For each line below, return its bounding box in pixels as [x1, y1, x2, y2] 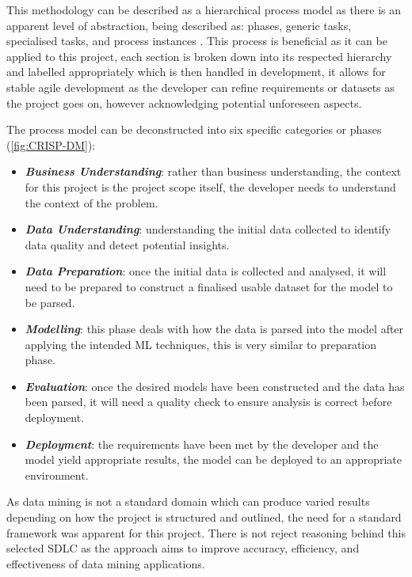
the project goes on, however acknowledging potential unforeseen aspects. [6, 94, 362, 111]
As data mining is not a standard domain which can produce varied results [6, 493, 370, 510]
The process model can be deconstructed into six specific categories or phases [6, 121, 382, 138]
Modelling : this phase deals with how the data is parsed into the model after [25, 321, 404, 337]
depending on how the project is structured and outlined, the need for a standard [6, 509, 402, 526]
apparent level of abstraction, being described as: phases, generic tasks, [6, 17, 352, 33]
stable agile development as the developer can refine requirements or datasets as [6, 78, 395, 95]
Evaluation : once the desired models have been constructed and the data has [25, 378, 405, 394]
